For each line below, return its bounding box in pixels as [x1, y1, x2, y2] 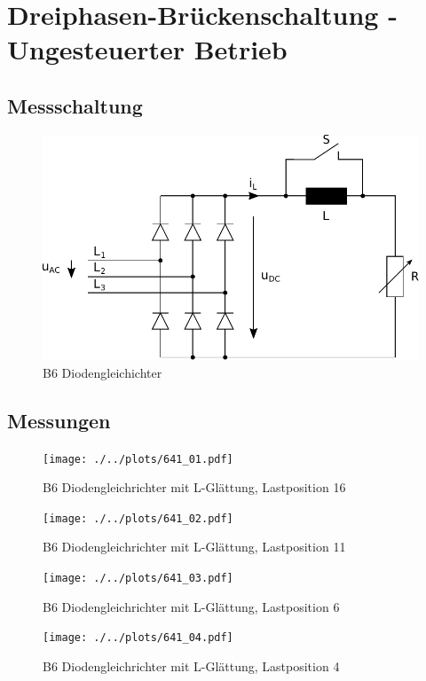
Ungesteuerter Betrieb [7, 31, 288, 67]
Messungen [7, 406, 111, 434]
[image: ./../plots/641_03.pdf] [43, 572, 233, 585]
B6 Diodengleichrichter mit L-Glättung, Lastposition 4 [43, 656, 340, 675]
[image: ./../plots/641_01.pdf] [43, 452, 233, 466]
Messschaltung [7, 91, 143, 119]
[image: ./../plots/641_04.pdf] [43, 631, 233, 645]
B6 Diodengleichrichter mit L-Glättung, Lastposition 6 [43, 597, 340, 615]
